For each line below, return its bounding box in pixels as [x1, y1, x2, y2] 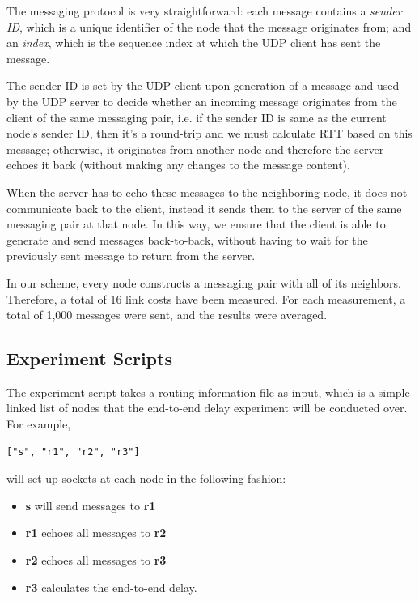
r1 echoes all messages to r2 [25, 524, 167, 541]
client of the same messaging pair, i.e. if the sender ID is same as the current [6, 109, 387, 126]
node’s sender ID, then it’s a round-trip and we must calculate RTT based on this [6, 125, 413, 142]
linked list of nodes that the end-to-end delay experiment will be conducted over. [6, 399, 408, 416]
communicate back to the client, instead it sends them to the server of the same [6, 199, 402, 216]
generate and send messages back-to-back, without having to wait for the [6, 231, 368, 248]
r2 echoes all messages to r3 [25, 552, 167, 569]
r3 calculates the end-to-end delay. [25, 578, 197, 595]
